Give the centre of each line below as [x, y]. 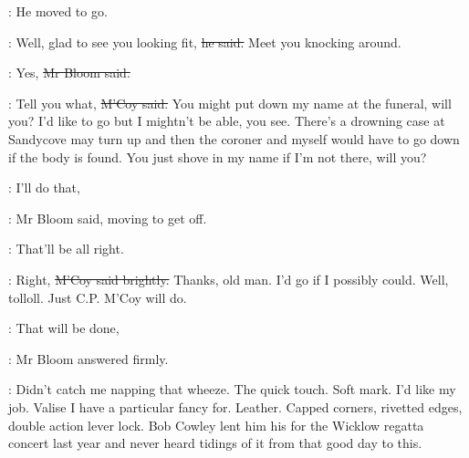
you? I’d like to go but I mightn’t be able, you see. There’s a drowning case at [227, 121]
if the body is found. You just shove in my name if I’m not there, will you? [218, 156]
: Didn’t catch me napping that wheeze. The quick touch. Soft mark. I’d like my [232, 389]
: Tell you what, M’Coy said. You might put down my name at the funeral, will [230, 103]
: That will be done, [64, 328]
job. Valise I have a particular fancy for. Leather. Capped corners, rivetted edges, [235, 406]
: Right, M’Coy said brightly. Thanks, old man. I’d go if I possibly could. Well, [229, 279]
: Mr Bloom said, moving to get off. [108, 218]
